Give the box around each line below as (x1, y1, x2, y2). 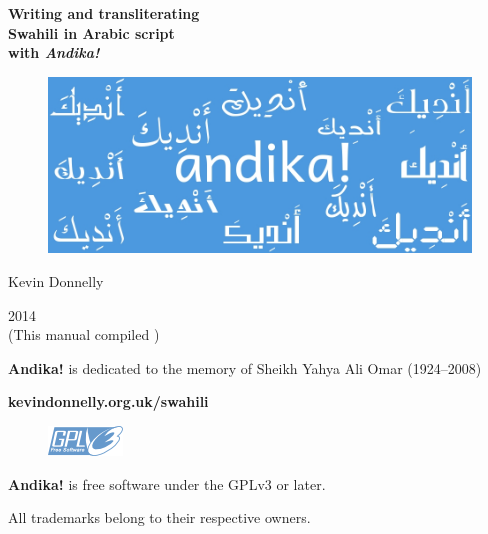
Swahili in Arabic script (8, 22, 175, 43)
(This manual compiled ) (8, 324, 160, 345)
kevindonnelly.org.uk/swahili (8, 391, 209, 412)
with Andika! (8, 42, 100, 63)
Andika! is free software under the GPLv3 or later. (8, 473, 326, 494)
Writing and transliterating (8, 3, 200, 23)
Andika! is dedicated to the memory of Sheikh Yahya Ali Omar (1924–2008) (8, 357, 482, 378)
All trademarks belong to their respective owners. (8, 507, 311, 528)
